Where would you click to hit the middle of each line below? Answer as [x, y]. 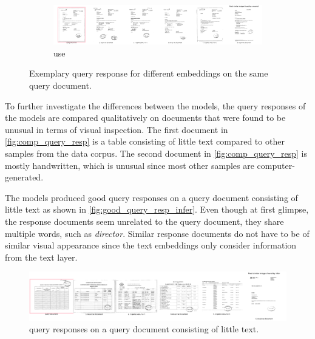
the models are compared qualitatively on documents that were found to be [145, 118]
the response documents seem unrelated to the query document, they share [144, 221]
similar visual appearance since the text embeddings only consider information [151, 245]
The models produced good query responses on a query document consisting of [151, 197]
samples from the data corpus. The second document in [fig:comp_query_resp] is [156, 153]
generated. [24, 177]
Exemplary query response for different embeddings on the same [149, 73]
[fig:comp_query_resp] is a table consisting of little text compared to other [145, 141]
